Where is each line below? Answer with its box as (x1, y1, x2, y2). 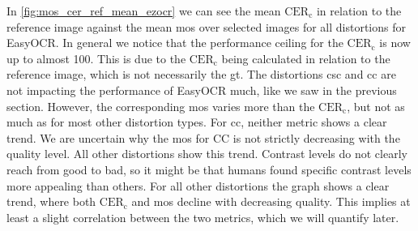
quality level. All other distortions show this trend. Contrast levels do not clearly (6, 145, 407, 162)
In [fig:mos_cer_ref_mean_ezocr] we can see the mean (6, 2, 281, 19)
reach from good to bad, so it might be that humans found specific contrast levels (6, 160, 412, 178)
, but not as (347, 97, 405, 114)
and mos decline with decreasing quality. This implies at (131, 193, 411, 210)
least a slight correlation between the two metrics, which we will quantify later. (6, 208, 399, 225)
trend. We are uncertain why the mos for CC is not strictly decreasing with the (6, 129, 400, 146)
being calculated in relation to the (221, 49, 390, 66)
